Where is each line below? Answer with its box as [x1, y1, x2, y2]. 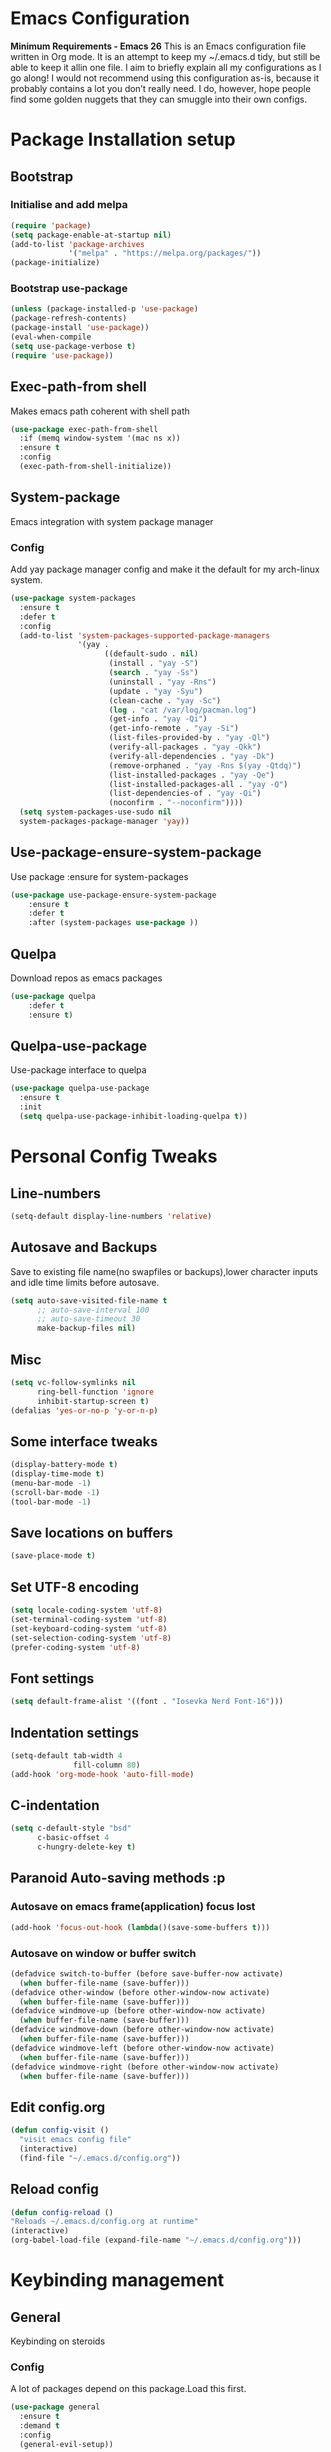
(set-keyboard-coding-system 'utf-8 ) [10, 1623, 168, 1634]
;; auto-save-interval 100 [36, 1305, 150, 1315]
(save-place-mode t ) [10, 1551, 97, 1561]
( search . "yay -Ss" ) [108, 668, 199, 678]
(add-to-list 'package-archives [10, 239, 145, 249]
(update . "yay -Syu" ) [108, 686, 203, 696]
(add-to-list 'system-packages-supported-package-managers [19, 630, 271, 641]
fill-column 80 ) [73, 1760, 141, 1770]
